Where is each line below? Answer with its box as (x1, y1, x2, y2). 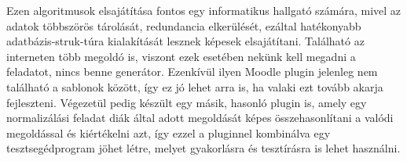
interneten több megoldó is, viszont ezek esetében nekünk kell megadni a (6, 48, 356, 64)
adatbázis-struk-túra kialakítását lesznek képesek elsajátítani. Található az (6, 33, 365, 49)
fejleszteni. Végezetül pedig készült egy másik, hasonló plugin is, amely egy (6, 94, 367, 110)
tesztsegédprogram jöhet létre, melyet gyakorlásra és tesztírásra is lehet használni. (6, 140, 401, 156)
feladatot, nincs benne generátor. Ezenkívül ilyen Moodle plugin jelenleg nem (6, 63, 378, 80)
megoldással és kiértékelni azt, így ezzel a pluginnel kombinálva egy (6, 124, 331, 141)
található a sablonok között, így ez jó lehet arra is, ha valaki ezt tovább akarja (6, 78, 383, 95)
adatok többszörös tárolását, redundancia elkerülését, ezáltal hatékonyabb (6, 17, 361, 34)
